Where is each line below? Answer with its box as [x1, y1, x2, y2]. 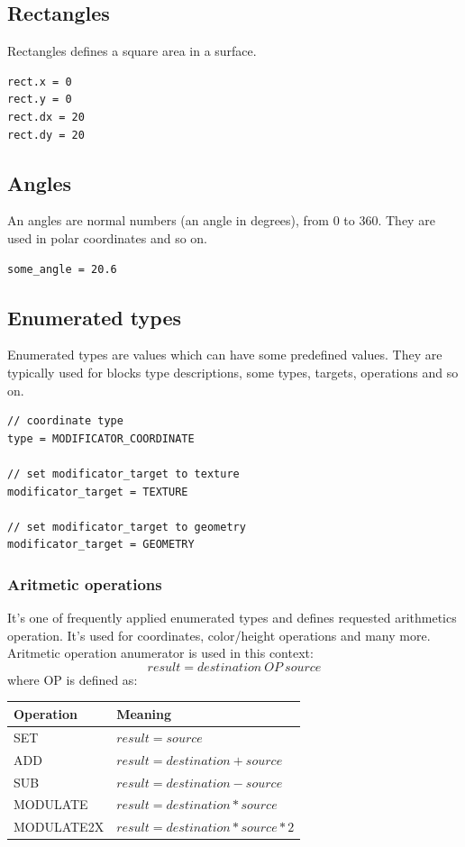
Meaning [116, 704, 172, 723]
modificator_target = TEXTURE [7, 485, 188, 498]
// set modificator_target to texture [7, 467, 240, 480]
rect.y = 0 [7, 93, 72, 106]
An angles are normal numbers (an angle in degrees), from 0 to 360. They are [7, 211, 435, 230]
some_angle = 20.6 [7, 262, 117, 276]
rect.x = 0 [7, 75, 72, 88]
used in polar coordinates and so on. [7, 228, 207, 247]
